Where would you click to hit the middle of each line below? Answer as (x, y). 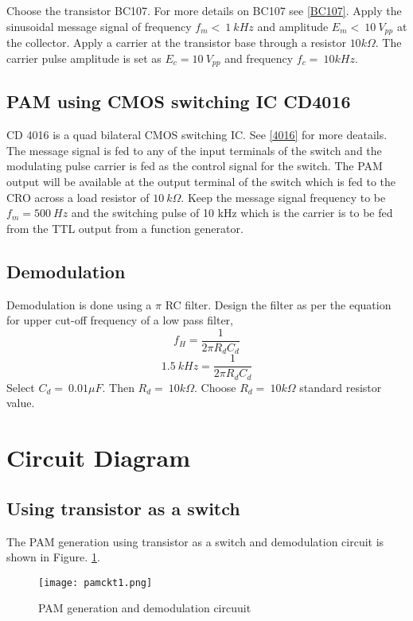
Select (21, 387)
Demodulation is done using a (79, 304)
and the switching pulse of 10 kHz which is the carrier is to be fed (232, 213)
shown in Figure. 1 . (53, 557)
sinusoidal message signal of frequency (99, 26)
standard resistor (341, 387)
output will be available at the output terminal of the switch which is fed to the (201, 182)
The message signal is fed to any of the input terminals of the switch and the (194, 150)
